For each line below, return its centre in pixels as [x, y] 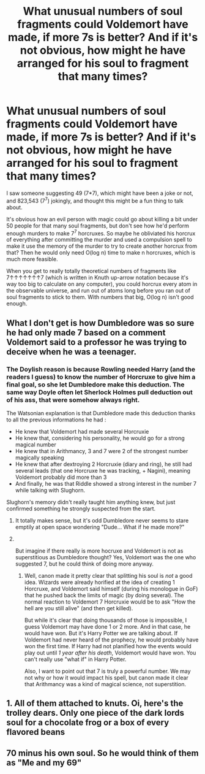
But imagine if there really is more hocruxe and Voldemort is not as [99, 551]
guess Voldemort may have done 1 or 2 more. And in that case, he [107, 626]
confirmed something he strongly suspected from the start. [81, 508]
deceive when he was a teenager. [71, 352]
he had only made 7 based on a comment [86, 332]
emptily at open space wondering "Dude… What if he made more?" [100, 527]
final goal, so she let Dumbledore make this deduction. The [95, 385]
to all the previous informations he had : [56, 420]
